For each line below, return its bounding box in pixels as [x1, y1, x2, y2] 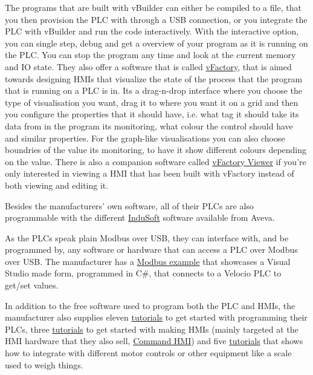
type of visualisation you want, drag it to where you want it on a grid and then [5, 96, 298, 108]
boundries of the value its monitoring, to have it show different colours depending [5, 143, 307, 156]
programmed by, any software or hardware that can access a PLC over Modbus [5, 243, 298, 256]
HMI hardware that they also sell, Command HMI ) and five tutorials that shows [5, 334, 303, 347]
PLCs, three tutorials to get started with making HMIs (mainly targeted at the [5, 322, 298, 335]
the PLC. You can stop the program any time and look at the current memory [5, 48, 296, 61]
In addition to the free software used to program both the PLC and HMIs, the [5, 299, 295, 311]
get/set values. [5, 279, 59, 292]
